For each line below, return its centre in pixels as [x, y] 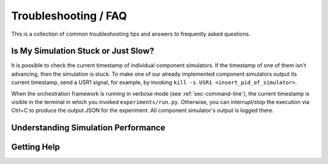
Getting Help [36, 147]
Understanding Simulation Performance [88, 128]
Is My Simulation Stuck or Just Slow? [83, 51]
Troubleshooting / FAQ [69, 16]
